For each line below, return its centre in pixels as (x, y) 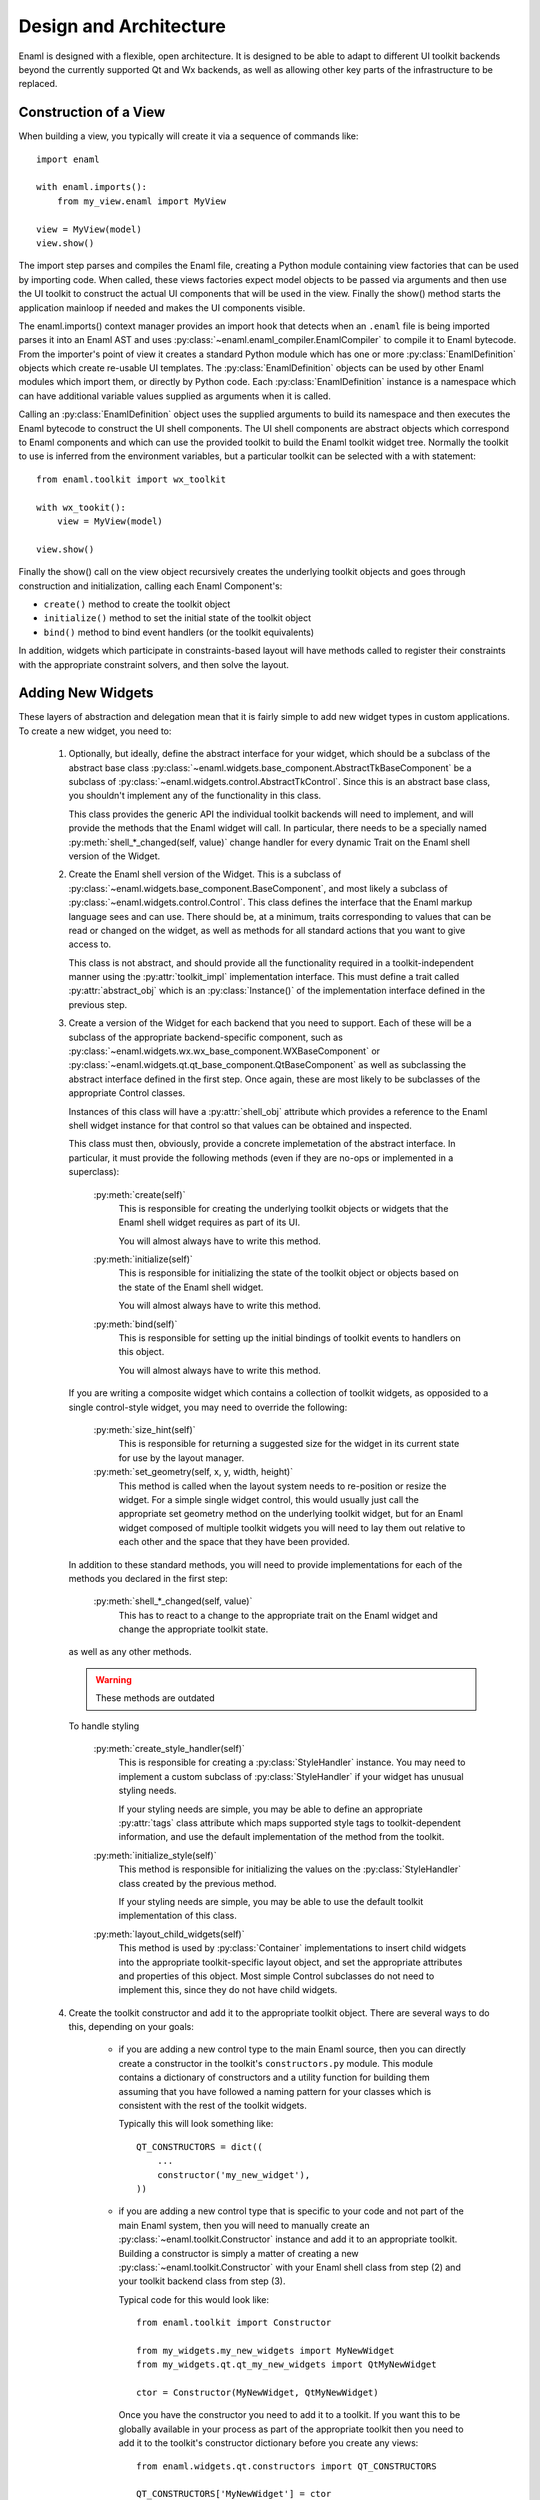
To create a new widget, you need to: (95, 731)
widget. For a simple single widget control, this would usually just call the (268, 1499)
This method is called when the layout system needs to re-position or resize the (282, 1486)
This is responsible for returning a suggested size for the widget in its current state (289, 1444)
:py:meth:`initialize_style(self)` (155, 1855)
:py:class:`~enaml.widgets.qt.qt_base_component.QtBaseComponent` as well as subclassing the (267, 1065)
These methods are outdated (155, 1698)
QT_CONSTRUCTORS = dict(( (200, 2146)
